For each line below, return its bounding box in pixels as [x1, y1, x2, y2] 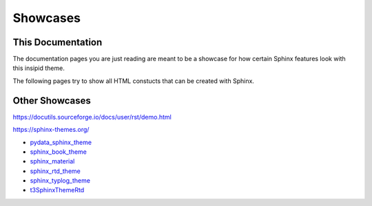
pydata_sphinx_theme [30, 138, 92, 146]
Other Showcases [12, 95, 91, 106]
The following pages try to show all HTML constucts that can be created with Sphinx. [12, 76, 255, 85]
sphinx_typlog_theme [30, 176, 91, 185]
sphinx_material [30, 157, 75, 165]
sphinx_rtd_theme [30, 167, 81, 175]
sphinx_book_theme [30, 148, 87, 156]
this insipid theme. [12, 64, 65, 72]
